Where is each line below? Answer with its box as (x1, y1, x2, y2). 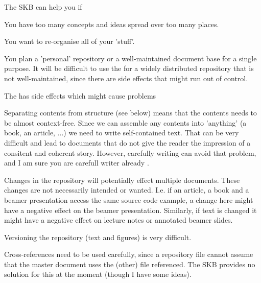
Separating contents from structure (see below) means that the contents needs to (4, 107, 257, 118)
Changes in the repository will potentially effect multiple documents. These (4, 174, 240, 185)
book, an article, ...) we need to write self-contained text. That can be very (4, 127, 239, 138)
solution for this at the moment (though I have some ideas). (4, 269, 192, 279)
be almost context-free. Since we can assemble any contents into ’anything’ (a (4, 117, 247, 128)
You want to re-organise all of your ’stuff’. (4, 36, 135, 46)
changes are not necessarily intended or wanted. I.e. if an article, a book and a (4, 184, 249, 195)
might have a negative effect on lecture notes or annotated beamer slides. (4, 215, 233, 225)
